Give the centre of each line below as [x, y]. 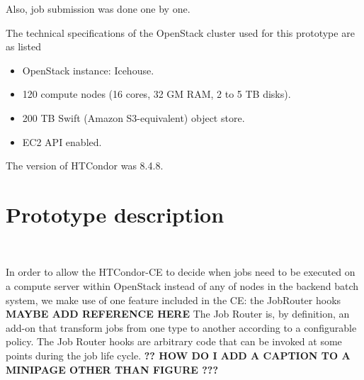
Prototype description [115, 214]
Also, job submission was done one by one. [98, 9]
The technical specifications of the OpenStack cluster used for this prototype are [180, 32]
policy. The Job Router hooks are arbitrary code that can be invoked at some [174, 341]
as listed [23, 46]
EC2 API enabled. [62, 141]
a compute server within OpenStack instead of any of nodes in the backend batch [182, 286]
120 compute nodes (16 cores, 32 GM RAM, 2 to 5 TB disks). [157, 94]
